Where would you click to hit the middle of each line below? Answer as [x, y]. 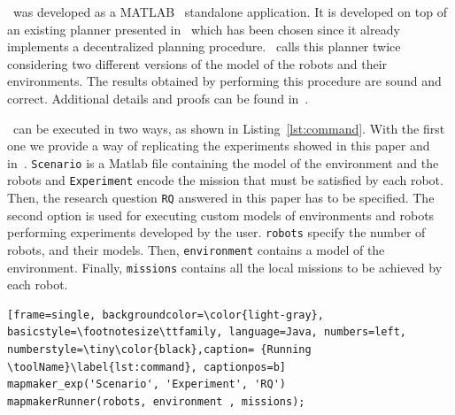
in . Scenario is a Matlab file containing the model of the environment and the [223, 162]
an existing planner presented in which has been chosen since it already [204, 29]
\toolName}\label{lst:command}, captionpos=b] [147, 367]
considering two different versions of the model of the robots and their [197, 63]
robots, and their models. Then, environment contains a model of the [196, 249]
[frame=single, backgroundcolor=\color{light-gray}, [166, 315]
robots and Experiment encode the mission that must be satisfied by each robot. [225, 180]
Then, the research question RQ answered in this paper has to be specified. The [221, 198]
